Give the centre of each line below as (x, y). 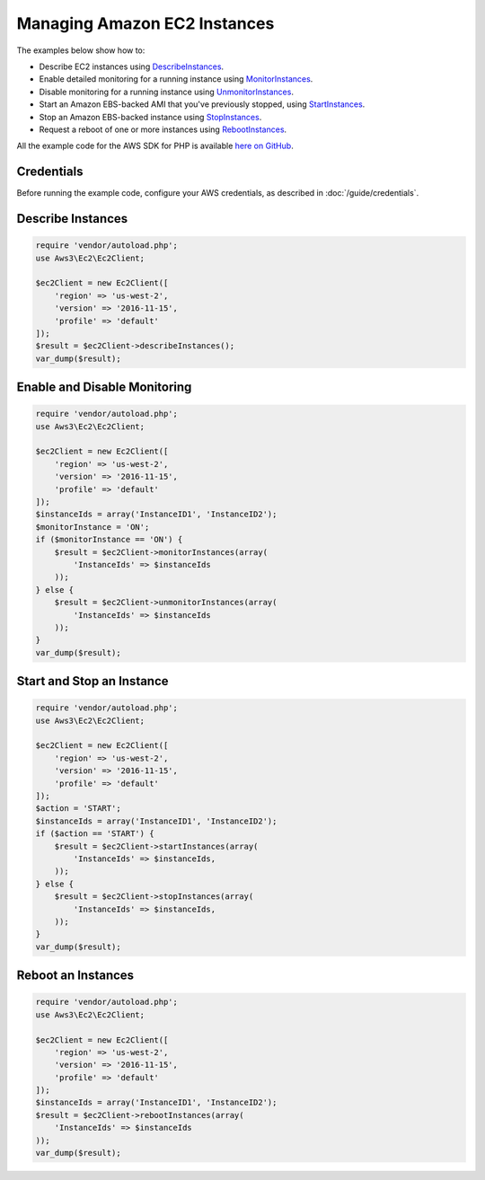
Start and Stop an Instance (93, 681)
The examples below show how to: (81, 50)
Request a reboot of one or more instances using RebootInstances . (163, 129)
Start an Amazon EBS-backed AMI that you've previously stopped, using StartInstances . (202, 104)
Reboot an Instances (75, 976)
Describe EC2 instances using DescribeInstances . (132, 66)
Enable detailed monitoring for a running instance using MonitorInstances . (176, 79)
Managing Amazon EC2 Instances (145, 23)
